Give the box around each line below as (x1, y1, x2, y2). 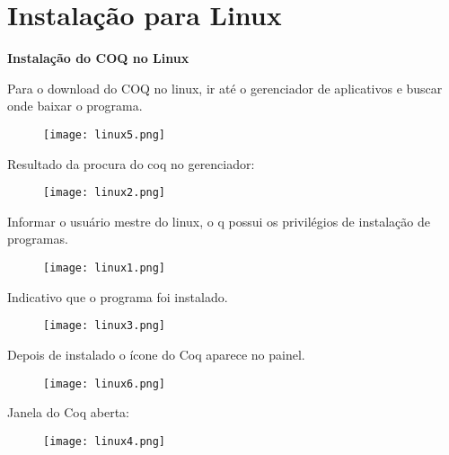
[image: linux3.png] (43, 319, 166, 333)
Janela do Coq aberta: (7, 403, 129, 422)
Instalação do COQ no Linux (7, 49, 189, 67)
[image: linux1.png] (43, 262, 166, 274)
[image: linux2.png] (43, 186, 166, 200)
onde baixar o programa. (7, 96, 143, 115)
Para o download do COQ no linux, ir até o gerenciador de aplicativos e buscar (7, 78, 443, 97)
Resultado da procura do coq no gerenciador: (7, 154, 255, 173)
